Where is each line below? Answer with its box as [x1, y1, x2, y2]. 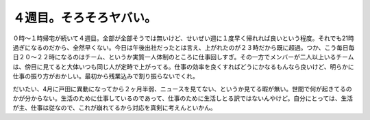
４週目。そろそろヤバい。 [12, 10, 157, 25]
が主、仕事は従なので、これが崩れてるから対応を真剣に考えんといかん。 [12, 104, 217, 112]
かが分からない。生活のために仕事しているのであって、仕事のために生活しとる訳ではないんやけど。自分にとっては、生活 [12, 94, 353, 102]
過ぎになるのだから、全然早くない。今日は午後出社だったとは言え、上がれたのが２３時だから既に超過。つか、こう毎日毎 [12, 43, 355, 51]
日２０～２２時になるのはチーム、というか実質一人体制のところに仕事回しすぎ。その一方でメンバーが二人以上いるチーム [12, 53, 354, 61]
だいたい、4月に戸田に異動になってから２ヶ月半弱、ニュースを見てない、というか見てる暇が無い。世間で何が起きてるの [12, 85, 352, 93]
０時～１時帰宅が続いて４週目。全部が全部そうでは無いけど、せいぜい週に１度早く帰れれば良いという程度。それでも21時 [12, 34, 354, 42]
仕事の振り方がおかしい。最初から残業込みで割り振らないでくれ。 [12, 72, 199, 80]
